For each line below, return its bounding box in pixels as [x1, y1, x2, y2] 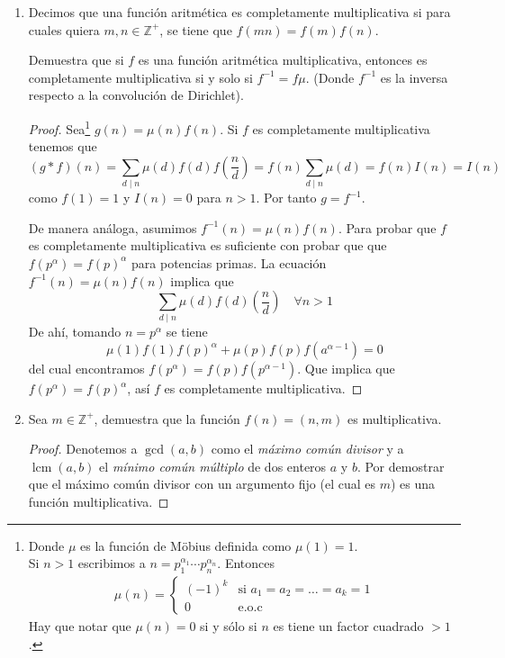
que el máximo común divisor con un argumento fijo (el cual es [28, 474, 376, 493]
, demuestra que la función [94, 409, 240, 428]
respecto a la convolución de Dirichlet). [28, 86, 244, 104]
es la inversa [380, 68, 448, 86]
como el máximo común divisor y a [211, 439, 404, 458]
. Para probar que [338, 218, 437, 237]
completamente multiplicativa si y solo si [28, 68, 253, 86]
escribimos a [77, 554, 146, 572]
